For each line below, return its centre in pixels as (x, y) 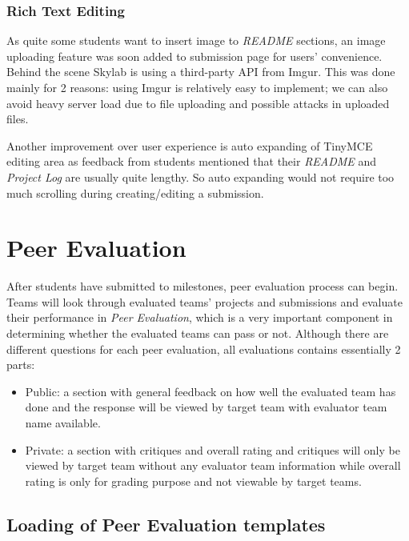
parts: (21, 365)
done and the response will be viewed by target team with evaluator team (206, 407)
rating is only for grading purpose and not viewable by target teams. (193, 481)
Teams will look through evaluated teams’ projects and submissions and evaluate (204, 301)
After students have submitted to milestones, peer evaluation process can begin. (202, 286)
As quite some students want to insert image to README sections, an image (196, 40)
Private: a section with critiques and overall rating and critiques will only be (213, 449)
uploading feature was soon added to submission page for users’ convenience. (194, 56)
